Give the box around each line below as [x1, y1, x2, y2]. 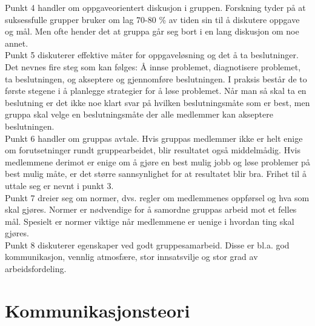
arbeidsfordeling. [5, 262, 67, 275]
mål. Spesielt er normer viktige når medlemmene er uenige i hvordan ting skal [5, 215, 294, 227]
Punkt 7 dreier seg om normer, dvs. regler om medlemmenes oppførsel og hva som [5, 191, 310, 204]
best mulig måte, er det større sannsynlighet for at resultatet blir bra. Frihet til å [5, 167, 307, 180]
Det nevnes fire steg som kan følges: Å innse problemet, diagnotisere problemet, [5, 60, 301, 73]
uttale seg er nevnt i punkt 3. [5, 179, 114, 191]
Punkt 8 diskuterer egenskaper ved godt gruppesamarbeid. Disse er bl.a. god [5, 238, 290, 251]
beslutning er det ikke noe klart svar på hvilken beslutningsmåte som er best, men [5, 96, 310, 108]
